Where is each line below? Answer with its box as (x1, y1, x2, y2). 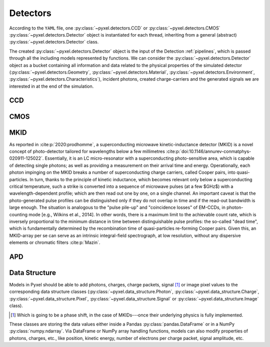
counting (9, 211, 27, 217)
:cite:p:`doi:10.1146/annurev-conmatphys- (165, 148, 251, 154)
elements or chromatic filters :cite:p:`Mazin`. (9, 239, 100, 245)
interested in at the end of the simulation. (9, 83, 94, 89)
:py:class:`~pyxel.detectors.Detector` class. (9, 39, 99, 45)
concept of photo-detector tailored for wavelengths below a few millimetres (9, 148, 165, 154)
